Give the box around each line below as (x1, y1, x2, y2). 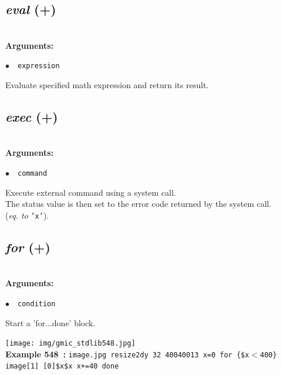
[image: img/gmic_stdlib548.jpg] (5, 339, 136, 348)
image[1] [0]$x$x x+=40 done (5, 362, 119, 371)
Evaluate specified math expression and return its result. (5, 79, 209, 91)
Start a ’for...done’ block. (5, 316, 96, 329)
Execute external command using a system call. (5, 186, 176, 198)
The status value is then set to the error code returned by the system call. (5, 197, 272, 210)
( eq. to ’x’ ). (5, 209, 49, 221)
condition (18, 299, 56, 308)
